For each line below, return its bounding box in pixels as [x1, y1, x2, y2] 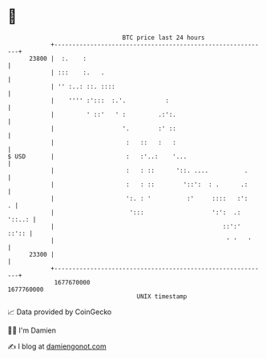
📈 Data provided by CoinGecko [7, 307, 112, 317]
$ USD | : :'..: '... [7, 152, 187, 161]
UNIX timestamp [136, 292, 187, 301]
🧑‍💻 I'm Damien [7, 325, 57, 335]
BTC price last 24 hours [122, 34, 205, 42]
